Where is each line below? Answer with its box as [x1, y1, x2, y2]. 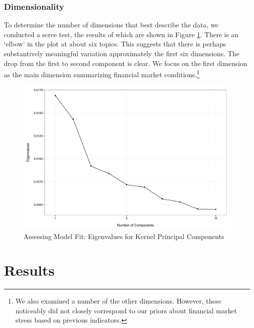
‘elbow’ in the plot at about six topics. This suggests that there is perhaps [4, 39, 226, 49]
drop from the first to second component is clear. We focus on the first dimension [4, 58, 248, 68]
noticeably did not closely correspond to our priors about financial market [15, 305, 237, 315]
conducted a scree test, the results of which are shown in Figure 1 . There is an [4, 29, 238, 39]
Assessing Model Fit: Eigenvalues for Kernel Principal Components [23, 231, 224, 241]
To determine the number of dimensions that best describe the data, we [4, 20, 219, 30]
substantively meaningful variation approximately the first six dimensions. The [4, 48, 240, 58]
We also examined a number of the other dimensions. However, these [15, 295, 221, 306]
